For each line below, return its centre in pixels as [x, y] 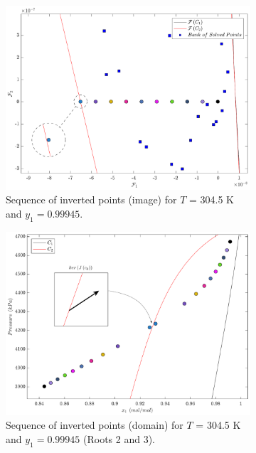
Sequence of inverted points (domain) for [95, 425]
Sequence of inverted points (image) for [91, 199]
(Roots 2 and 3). [119, 438]
